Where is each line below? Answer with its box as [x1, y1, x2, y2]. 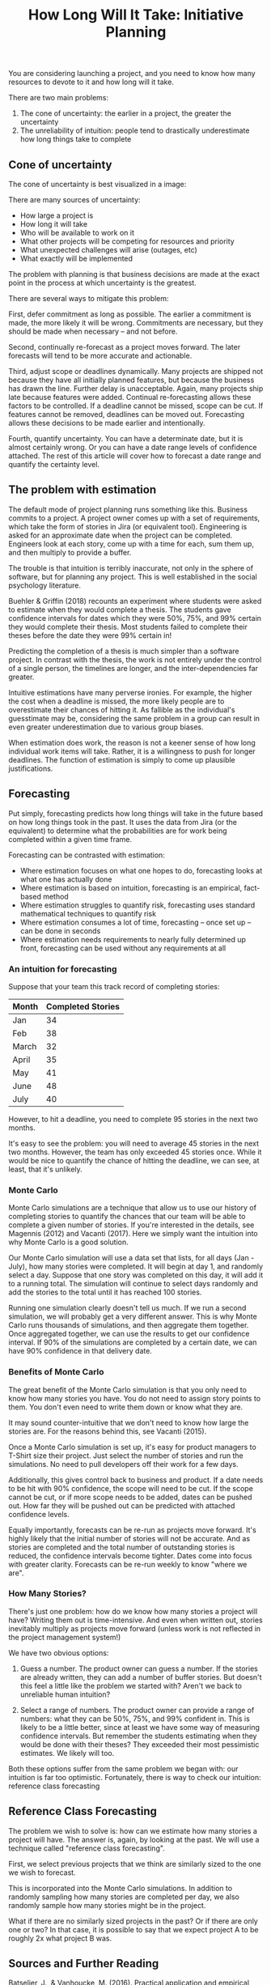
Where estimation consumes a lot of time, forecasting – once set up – [19, 917, 252, 927]
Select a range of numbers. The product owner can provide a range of [19, 1705, 255, 1715]
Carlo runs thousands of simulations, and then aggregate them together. [8, 1320, 249, 1330]
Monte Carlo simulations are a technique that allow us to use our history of [8, 1203, 257, 1213]
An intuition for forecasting [8, 963, 117, 975]
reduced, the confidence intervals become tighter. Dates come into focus [8, 1550, 252, 1560]
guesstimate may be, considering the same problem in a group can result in [8, 713, 260, 723]
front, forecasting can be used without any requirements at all [19, 943, 227, 953]
